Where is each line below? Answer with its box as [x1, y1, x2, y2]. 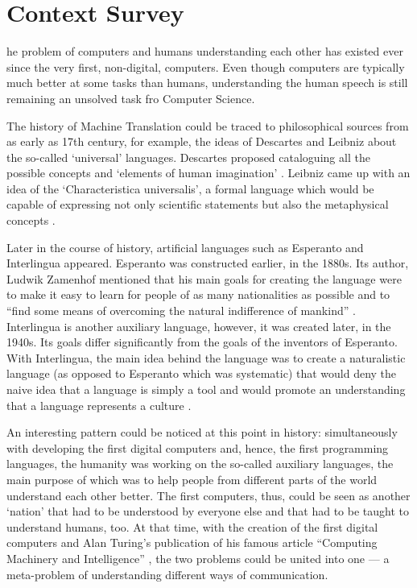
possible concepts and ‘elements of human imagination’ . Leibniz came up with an [6, 164, 411, 181]
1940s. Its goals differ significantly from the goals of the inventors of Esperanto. [6, 333, 398, 350]
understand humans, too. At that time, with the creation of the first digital [6, 518, 378, 535]
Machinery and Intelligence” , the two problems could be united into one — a [6, 549, 390, 566]
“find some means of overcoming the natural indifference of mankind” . [6, 302, 356, 319]
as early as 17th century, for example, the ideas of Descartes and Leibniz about [6, 133, 397, 150]
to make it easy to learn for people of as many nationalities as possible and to [6, 286, 390, 303]
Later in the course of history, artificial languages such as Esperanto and [6, 238, 364, 255]
